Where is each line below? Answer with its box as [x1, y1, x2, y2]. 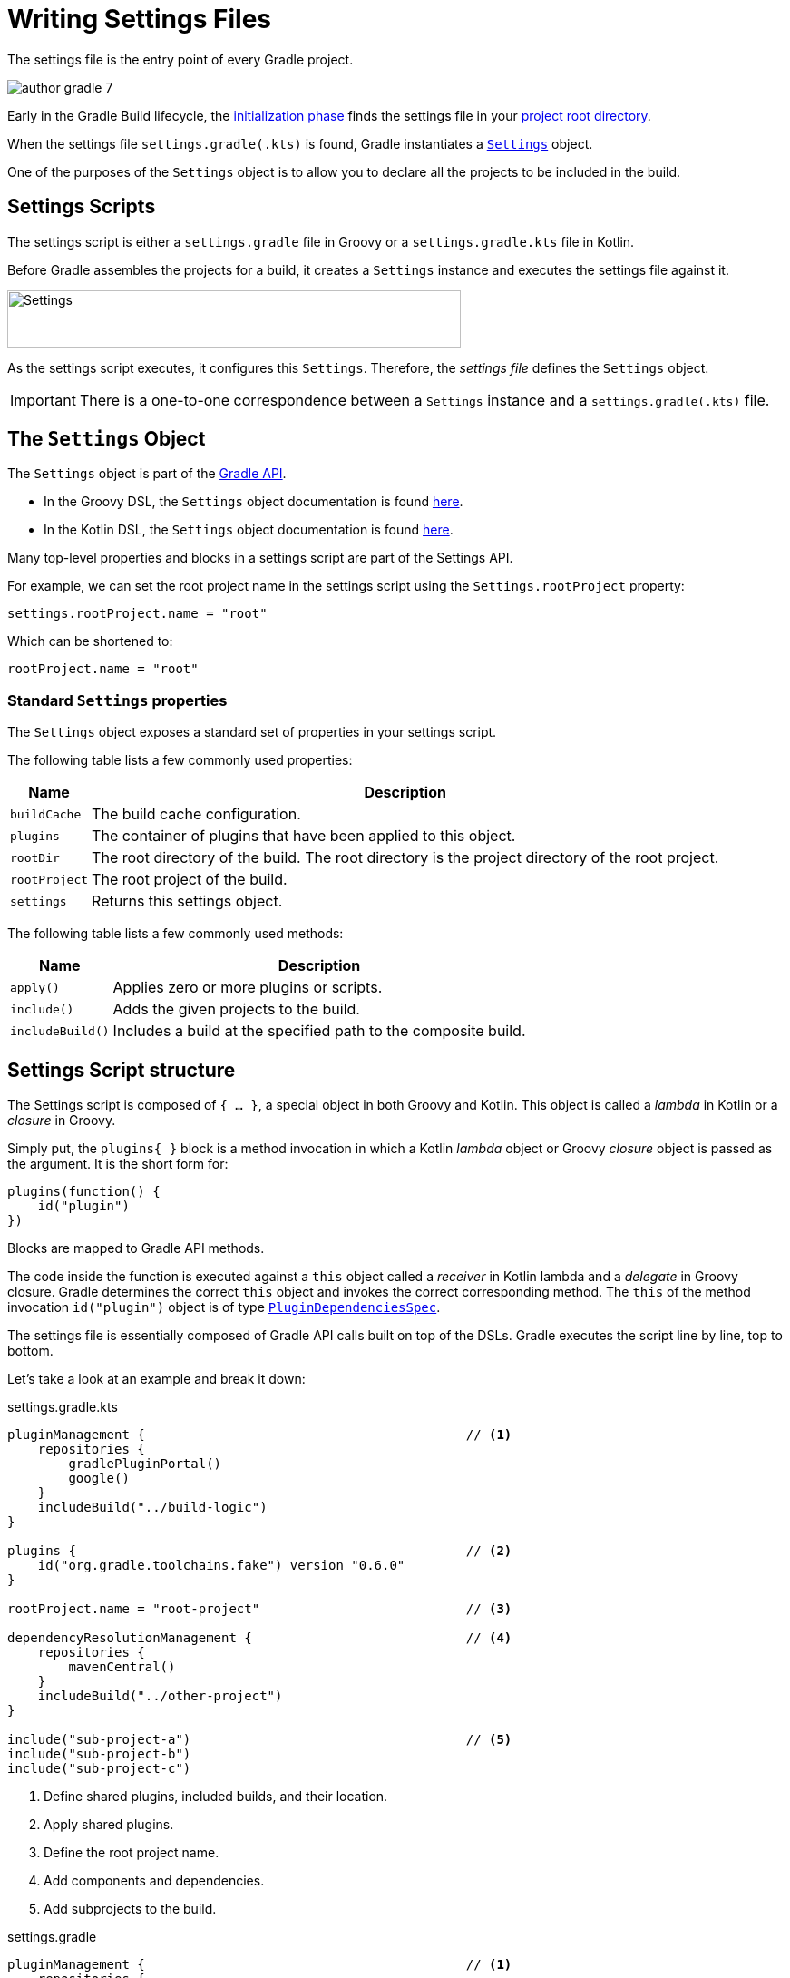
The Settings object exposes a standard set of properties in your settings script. [7, 724, 497, 740]
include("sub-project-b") [7, 1747, 191, 1762]
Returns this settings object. [92, 892, 283, 911]
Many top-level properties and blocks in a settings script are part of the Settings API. [7, 550, 513, 566]
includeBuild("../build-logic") [37, 1500, 268, 1515]
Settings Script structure [7, 1058, 236, 1082]
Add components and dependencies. [44, 1873, 265, 1889]
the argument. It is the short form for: [7, 1156, 229, 1172]
